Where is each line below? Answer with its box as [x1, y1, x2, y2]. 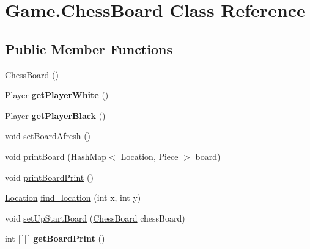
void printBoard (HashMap [5, 150, 107, 162]
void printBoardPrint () [5, 170, 94, 183]
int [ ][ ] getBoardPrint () [5, 232, 105, 245]
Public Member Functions [5, 39, 172, 58]
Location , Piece [120, 150, 179, 162]
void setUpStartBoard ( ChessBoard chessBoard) [5, 211, 185, 224]
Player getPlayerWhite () [5, 88, 109, 101]
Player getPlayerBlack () [5, 109, 106, 121]
